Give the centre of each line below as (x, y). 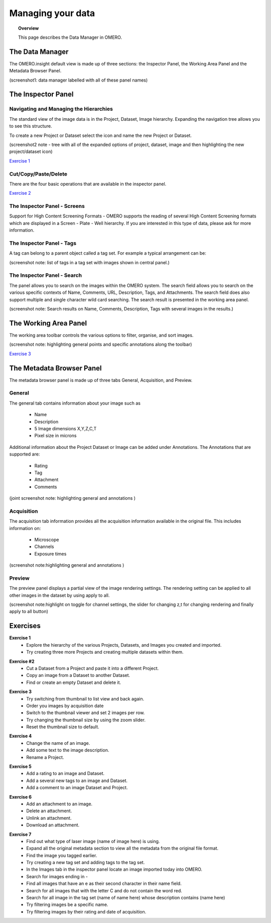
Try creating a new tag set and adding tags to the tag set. (86, 863)
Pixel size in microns (55, 436)
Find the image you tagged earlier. (62, 855)
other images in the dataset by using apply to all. (59, 595)
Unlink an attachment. (49, 818)
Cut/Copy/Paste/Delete (38, 174)
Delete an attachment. (49, 811)
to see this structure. (31, 126)
